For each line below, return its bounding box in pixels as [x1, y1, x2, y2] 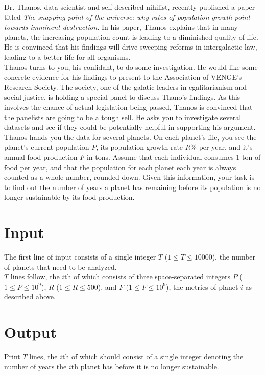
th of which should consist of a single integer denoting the [62, 351, 244, 362]
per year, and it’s [199, 142, 253, 152]
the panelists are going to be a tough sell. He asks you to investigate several [4, 111, 242, 122]
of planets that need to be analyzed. [4, 261, 117, 272]
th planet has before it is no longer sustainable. [71, 361, 219, 371]
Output [4, 321, 57, 342]
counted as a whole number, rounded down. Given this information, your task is [4, 172, 255, 182]
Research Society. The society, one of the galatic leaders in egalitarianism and [4, 81, 247, 92]
